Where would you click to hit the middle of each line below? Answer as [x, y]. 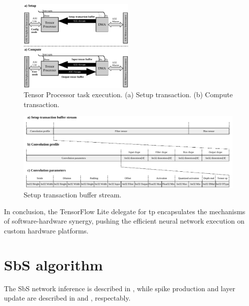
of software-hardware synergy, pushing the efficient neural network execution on [124, 221]
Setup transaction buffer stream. [73, 195]
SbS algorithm [53, 264]
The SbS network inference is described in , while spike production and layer [120, 288]
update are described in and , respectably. [67, 298]
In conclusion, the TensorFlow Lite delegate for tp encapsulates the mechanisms [125, 211]
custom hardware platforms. [46, 231]
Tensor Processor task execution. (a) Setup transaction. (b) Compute [128, 95]
